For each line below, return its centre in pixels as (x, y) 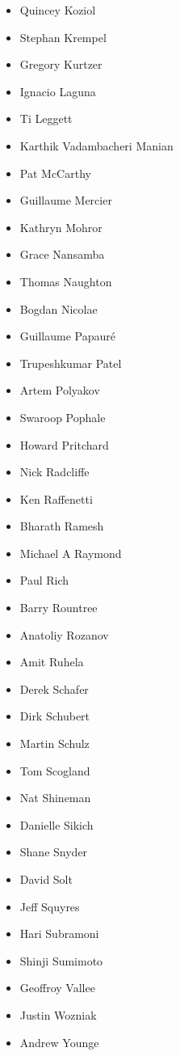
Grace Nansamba (62, 254)
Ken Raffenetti (56, 498)
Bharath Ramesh (62, 526)
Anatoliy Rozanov (64, 634)
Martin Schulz (54, 743)
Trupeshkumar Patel (71, 363)
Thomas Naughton (66, 281)
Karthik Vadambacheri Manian (96, 145)
